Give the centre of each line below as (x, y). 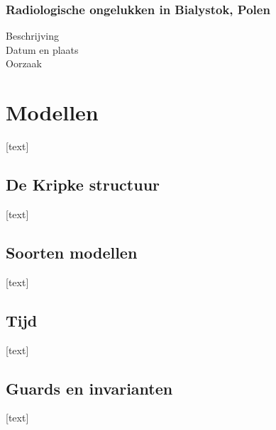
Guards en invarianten (89, 388)
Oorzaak (24, 63)
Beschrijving (32, 36)
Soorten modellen (72, 252)
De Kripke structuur (83, 185)
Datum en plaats (42, 49)
